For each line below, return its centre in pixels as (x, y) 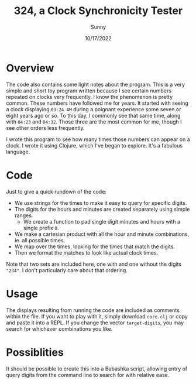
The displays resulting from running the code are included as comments (93, 310)
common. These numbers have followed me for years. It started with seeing (97, 103)
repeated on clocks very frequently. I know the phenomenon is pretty (90, 97)
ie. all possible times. (40, 240)
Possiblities (35, 352)
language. (18, 152)
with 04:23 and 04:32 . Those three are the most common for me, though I (94, 122)
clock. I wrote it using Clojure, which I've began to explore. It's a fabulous (94, 145)
